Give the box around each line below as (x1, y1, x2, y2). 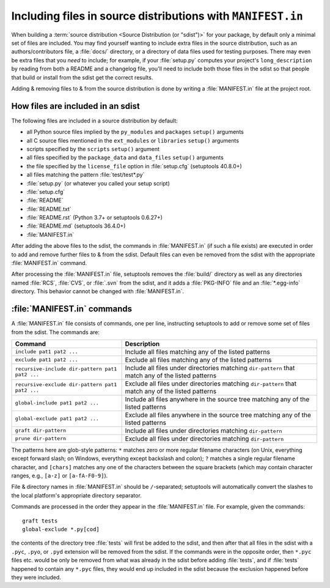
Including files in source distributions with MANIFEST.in (11, 9, 304, 23)
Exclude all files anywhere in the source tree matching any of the (125, 411, 312, 419)
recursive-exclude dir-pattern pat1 (15, 381, 117, 388)
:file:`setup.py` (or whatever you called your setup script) (26, 179, 170, 187)
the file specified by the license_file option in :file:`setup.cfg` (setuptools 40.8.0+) (26, 162, 243, 169)
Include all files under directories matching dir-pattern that (125, 363, 295, 372)
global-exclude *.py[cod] (22, 526, 100, 533)
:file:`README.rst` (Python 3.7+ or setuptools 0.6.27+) (26, 214, 163, 221)
